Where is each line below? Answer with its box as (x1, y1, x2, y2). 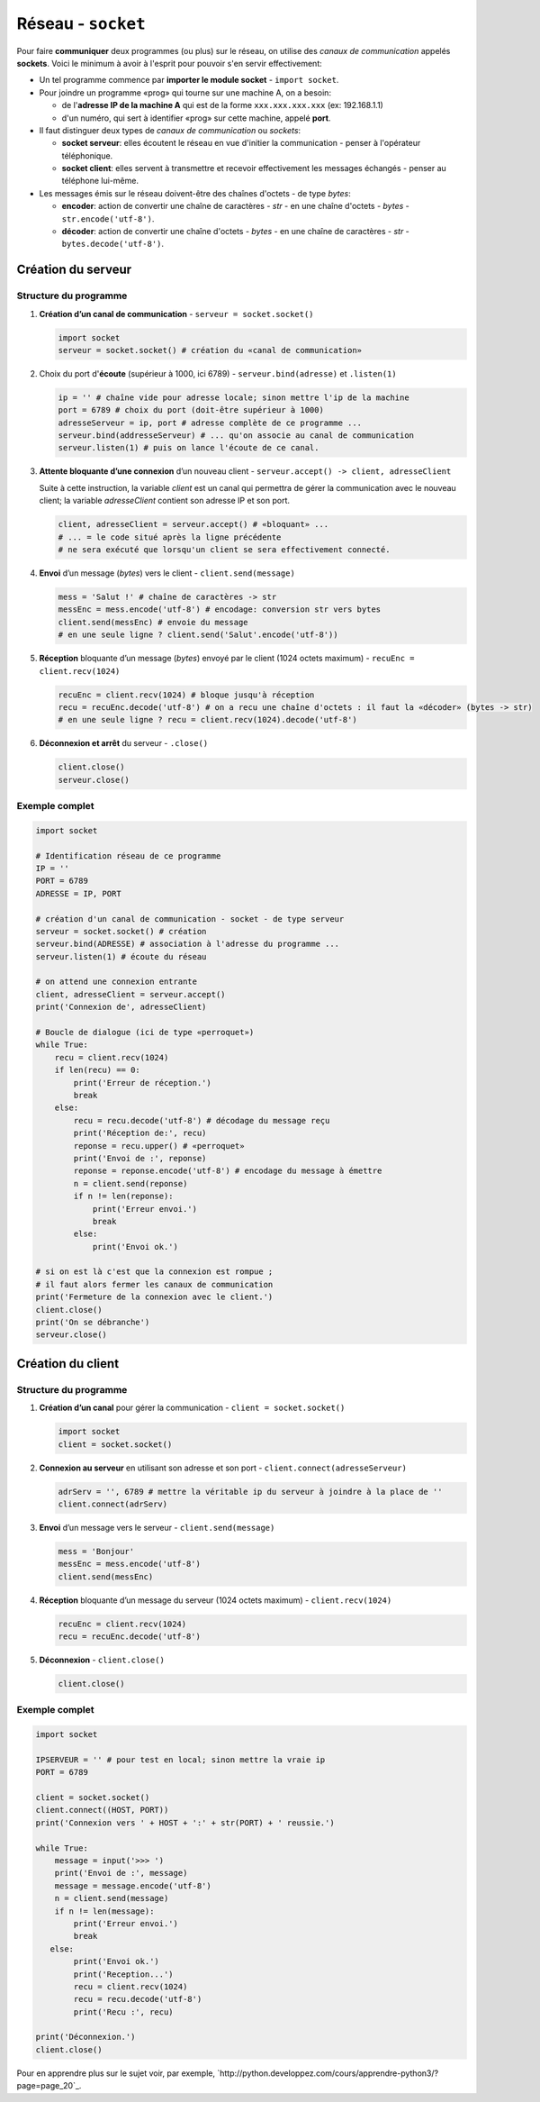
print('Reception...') (73, 1969, 175, 1979)
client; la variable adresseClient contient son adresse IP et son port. (39, 496, 290, 506)
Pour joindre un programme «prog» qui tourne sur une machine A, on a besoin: (39, 86, 332, 98)
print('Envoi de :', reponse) (73, 1153, 207, 1163)
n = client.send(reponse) (73, 1178, 188, 1188)
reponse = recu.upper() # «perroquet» (73, 1141, 245, 1151)
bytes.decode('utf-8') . (61, 239, 165, 250)
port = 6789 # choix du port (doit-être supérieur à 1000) (58, 405, 324, 415)
